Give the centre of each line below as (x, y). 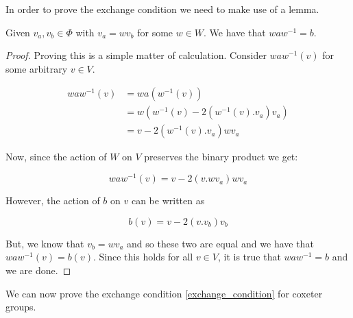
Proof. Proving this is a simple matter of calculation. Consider (136, 55)
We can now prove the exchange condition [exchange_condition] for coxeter (164, 293)
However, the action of (53, 200)
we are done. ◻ (38, 270)
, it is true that (249, 257)
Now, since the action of (56, 157)
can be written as (168, 200)
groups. (21, 307)
